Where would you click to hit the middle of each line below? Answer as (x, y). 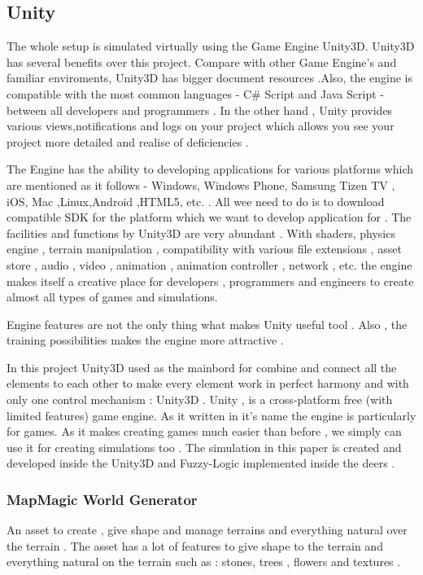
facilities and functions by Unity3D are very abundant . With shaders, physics (201, 233)
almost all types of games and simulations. (112, 297)
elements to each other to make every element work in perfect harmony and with (208, 383)
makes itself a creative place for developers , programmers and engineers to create (210, 281)
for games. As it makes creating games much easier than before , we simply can (204, 431)
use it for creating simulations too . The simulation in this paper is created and (204, 447)
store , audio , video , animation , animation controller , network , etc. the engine (209, 264)
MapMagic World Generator (102, 499)
